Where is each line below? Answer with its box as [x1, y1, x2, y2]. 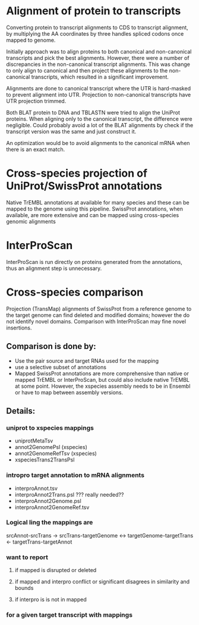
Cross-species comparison [6, 285, 144, 299]
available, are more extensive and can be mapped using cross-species [6, 211, 179, 218]
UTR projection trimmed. [6, 97, 67, 105]
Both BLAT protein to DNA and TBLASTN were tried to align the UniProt [6, 109, 180, 116]
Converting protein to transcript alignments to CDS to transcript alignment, [6, 24, 188, 31]
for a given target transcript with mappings [6, 611, 132, 619]
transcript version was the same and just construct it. [6, 128, 137, 135]
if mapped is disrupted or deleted [14, 567, 97, 574]
